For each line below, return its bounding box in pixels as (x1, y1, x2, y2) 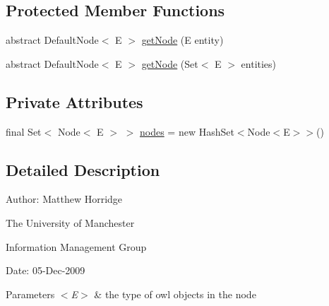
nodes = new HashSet (139, 124, 234, 139)
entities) (241, 56, 277, 71)
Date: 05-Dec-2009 (6, 263, 85, 278)
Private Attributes (6, 90, 143, 112)
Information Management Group (6, 239, 147, 254)
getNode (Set (141, 56, 198, 71)
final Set (6, 124, 42, 139)
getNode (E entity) (141, 33, 224, 47)
